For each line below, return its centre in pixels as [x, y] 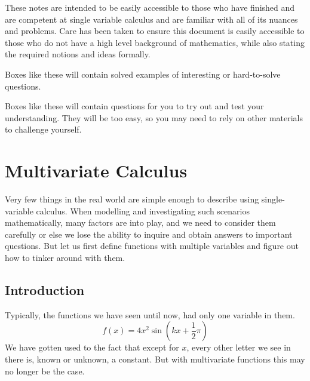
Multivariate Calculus [96, 170]
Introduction [45, 290]
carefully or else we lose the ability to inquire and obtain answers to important [149, 234]
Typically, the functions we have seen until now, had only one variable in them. [150, 314]
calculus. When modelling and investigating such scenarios [143, 211]
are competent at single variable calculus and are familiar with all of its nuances [151, 19]
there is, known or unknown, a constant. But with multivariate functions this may [155, 359]
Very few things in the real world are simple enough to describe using [132, 199]
